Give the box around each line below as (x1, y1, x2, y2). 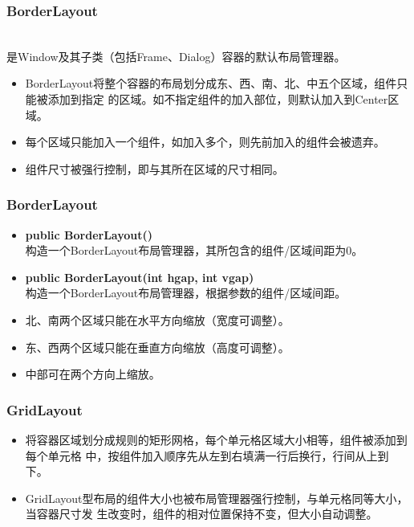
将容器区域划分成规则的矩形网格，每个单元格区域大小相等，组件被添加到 (25, 431, 408, 447)
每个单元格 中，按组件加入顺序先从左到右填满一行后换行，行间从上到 (25, 447, 389, 464)
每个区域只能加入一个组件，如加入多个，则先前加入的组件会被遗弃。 (25, 133, 385, 150)
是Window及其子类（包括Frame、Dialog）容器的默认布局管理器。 (6, 47, 346, 64)
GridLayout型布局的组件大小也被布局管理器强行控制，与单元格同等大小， (25, 489, 408, 506)
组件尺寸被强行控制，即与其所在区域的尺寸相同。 (25, 160, 284, 177)
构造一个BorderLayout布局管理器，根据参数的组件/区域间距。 (25, 284, 347, 301)
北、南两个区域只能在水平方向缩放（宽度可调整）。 (25, 311, 290, 328)
